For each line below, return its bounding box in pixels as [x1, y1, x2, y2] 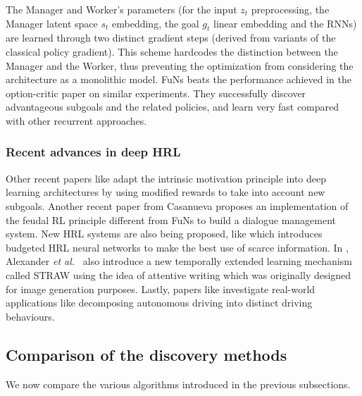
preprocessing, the [251, 2, 330, 16]
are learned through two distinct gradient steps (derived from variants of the [6, 30, 336, 45]
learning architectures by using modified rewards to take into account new [6, 185, 325, 199]
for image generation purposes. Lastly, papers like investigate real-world [6, 281, 316, 296]
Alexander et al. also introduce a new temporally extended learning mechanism [6, 254, 352, 268]
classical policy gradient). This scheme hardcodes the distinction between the [6, 44, 338, 58]
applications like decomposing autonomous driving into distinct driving [6, 295, 313, 310]
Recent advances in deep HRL [6, 143, 181, 161]
